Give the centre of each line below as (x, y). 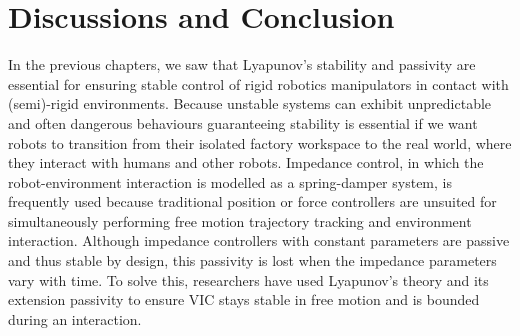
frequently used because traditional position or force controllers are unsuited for (252, 201)
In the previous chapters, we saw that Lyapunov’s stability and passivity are (242, 64)
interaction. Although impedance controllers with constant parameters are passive (259, 240)
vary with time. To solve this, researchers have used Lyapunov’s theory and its (248, 279)
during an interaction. (75, 318)
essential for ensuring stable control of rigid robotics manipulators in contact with (258, 83)
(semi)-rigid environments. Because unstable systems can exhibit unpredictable (250, 103)
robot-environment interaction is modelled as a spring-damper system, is (230, 181)
